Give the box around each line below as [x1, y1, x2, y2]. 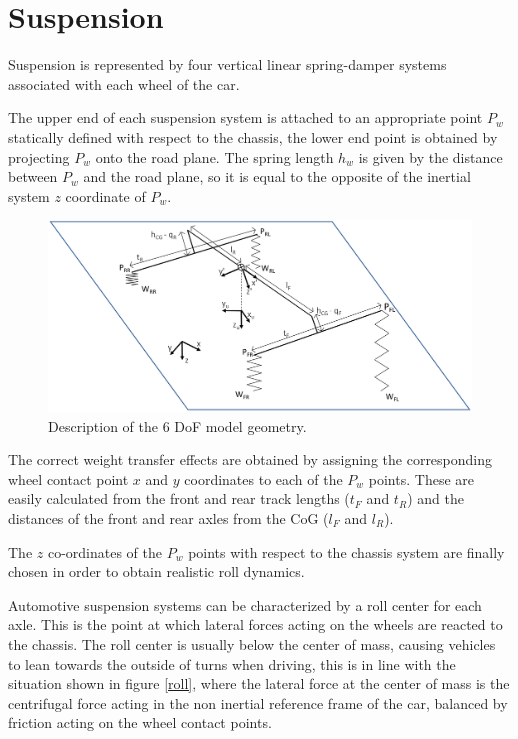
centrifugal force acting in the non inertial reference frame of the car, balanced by [8, 692, 508, 713]
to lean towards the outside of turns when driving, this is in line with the [8, 653, 456, 674]
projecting [8, 146, 70, 167]
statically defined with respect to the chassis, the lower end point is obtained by [8, 126, 498, 147]
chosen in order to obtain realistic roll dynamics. [8, 561, 305, 582]
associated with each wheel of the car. [8, 73, 240, 94]
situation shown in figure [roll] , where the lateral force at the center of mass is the [8, 673, 510, 694]
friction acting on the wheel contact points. [8, 712, 272, 733]
